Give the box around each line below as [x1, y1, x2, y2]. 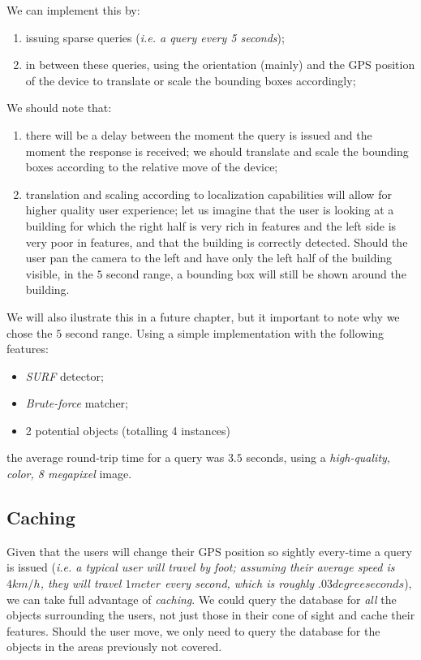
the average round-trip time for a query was [6, 449, 225, 466]
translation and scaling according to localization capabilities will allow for [25, 185, 392, 202]
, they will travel [40, 575, 122, 592]
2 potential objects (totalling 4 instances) [25, 421, 231, 438]
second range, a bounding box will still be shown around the [106, 265, 406, 282]
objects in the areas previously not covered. [6, 638, 222, 655]
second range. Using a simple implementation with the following [65, 324, 384, 341]
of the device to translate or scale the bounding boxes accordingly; [25, 71, 356, 88]
